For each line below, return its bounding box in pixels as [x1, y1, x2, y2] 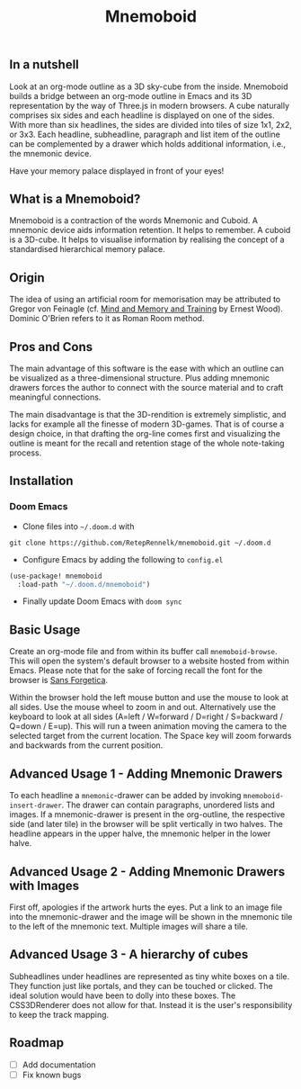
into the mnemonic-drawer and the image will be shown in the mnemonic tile [9, 911, 293, 922]
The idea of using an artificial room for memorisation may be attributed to [9, 294, 281, 305]
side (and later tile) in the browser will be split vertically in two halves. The [9, 819, 283, 830]
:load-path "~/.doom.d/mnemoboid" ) [17, 580, 151, 589]
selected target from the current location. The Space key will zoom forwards [9, 731, 292, 742]
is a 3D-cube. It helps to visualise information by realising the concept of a [9, 234, 285, 245]
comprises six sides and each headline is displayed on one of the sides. [9, 110, 276, 121]
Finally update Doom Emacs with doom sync [22, 596, 182, 607]
